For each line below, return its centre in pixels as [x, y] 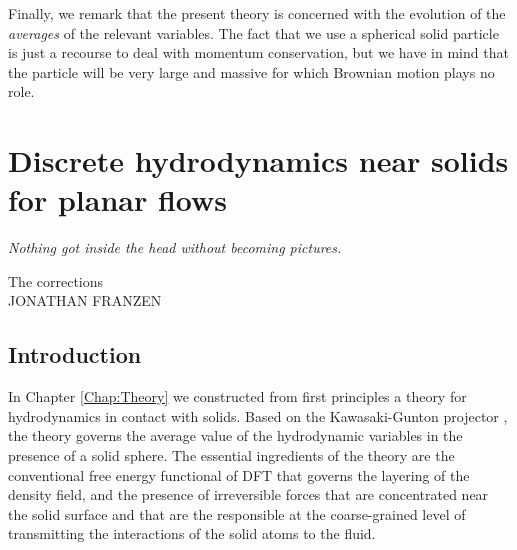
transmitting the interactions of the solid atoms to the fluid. [192, 533]
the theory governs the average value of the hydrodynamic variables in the [235, 435]
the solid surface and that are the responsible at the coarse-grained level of [237, 513]
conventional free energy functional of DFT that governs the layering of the [239, 474]
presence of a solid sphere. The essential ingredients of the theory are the [231, 455]
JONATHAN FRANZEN [85, 300]
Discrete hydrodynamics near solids [258, 160]
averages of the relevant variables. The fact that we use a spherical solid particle [253, 32]
